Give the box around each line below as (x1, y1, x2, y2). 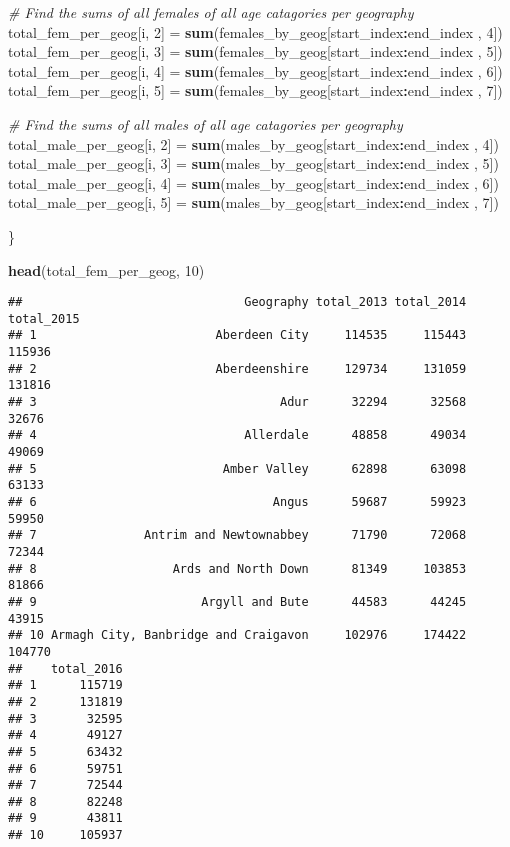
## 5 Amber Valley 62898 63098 (8, 461, 467, 476)
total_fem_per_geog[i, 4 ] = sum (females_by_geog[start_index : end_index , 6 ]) (8, 60, 503, 81)
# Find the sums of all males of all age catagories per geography (8, 113, 403, 134)
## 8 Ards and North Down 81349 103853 (8, 561, 467, 576)
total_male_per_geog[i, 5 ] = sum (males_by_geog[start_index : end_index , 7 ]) (8, 192, 499, 213)
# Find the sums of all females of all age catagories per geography (8, 2, 414, 22)
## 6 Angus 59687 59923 (8, 495, 467, 509)
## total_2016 (8, 661, 123, 676)
